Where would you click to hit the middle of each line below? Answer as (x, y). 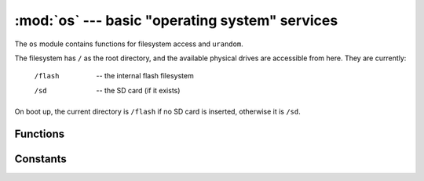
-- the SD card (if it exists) (138, 90)
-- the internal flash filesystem (145, 76)
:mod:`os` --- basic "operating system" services (176, 20)
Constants (40, 159)
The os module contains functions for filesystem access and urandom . (129, 44)
